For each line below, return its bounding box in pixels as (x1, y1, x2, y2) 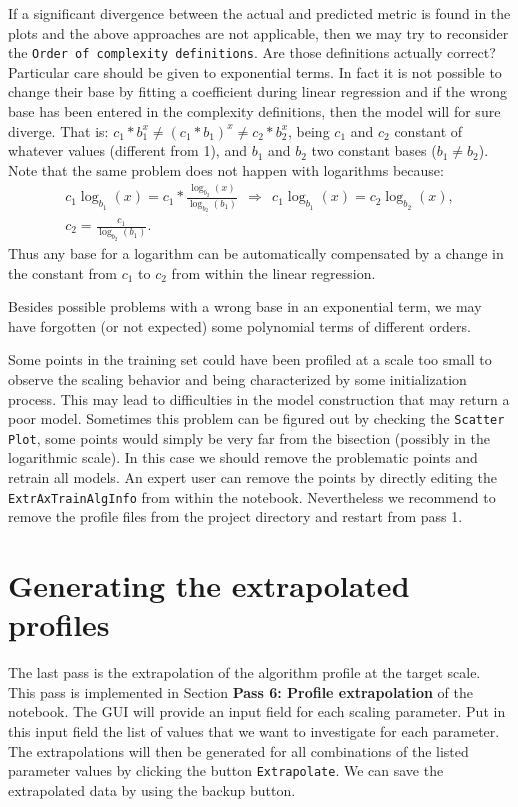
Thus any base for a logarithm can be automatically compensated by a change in (8, 242, 504, 263)
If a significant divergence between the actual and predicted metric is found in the (8, 3, 511, 23)
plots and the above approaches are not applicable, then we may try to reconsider (8, 22, 509, 43)
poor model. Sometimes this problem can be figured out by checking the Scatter (8, 408, 505, 429)
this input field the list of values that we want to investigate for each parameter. (8, 720, 500, 741)
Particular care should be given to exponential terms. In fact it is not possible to (8, 61, 502, 82)
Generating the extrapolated (8, 565, 410, 606)
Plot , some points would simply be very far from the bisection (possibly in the (8, 427, 490, 448)
